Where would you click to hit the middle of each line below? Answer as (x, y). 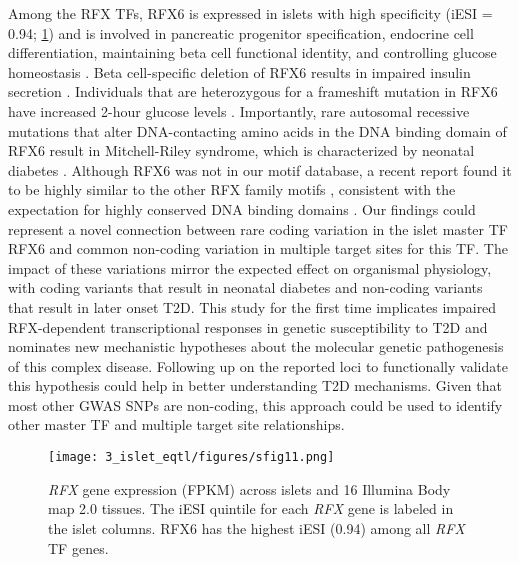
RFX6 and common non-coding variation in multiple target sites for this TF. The (258, 248)
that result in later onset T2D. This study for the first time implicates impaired (252, 306)
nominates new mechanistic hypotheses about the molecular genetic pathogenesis (256, 346)
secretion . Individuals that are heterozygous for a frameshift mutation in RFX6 (253, 91)
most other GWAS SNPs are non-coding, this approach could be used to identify (255, 404)
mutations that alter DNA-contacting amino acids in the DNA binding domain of (257, 130)
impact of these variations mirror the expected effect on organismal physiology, (250, 267)
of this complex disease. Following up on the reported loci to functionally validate (258, 365)
